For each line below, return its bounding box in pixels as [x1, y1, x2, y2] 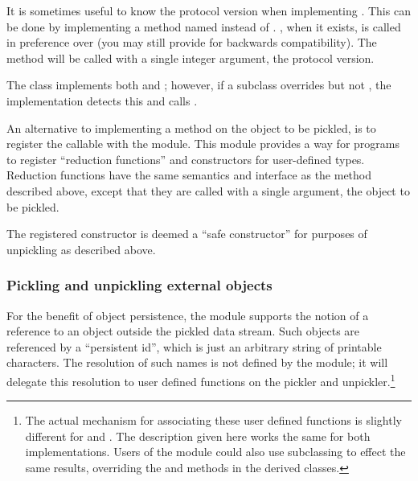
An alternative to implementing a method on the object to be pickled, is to [6, 119, 376, 136]
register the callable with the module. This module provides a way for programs [6, 135, 400, 152]
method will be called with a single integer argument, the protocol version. [6, 49, 375, 66]
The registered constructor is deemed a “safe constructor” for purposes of [6, 225, 367, 242]
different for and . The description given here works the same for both [25, 427, 371, 444]
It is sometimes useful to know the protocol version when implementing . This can [6, 2, 411, 18]
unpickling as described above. [6, 240, 156, 257]
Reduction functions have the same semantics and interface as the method [6, 166, 372, 183]
